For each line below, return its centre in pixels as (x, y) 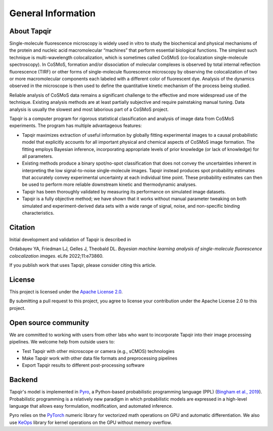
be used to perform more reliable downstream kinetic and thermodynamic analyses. (109, 184)
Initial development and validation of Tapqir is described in (70, 239)
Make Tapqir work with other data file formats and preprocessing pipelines (100, 358)
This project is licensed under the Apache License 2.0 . (66, 292)
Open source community (49, 322)
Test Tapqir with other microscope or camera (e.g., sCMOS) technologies (98, 351)
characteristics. (38, 213)
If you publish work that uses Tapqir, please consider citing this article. (83, 265)
